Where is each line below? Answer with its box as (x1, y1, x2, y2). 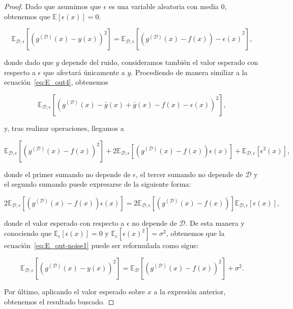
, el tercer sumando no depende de (136, 168, 243, 179)
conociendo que (4, 228, 52, 238)
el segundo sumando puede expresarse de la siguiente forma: (4, 179, 191, 189)
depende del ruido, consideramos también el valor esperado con (62, 57, 258, 67)
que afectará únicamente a (43, 66, 125, 77)
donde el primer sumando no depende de (4, 168, 131, 179)
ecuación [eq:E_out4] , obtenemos (4, 77, 108, 87)
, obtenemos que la (166, 228, 225, 238)
